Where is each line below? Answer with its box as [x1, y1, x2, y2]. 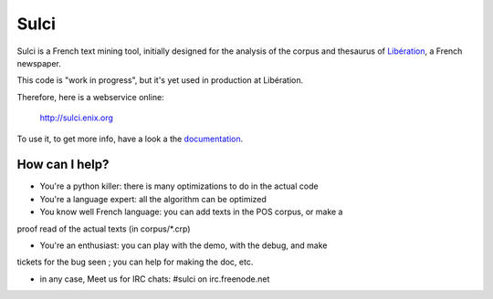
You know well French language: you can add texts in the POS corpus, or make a [39, 206, 343, 218]
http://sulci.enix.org [39, 112, 114, 123]
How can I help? [16, 157, 110, 172]
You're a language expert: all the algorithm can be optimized [39, 193, 267, 204]
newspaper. [16, 57, 61, 68]
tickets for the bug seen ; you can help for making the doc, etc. [16, 256, 254, 268]
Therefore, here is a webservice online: [16, 91, 164, 102]
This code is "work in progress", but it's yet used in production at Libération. [16, 75, 304, 86]
